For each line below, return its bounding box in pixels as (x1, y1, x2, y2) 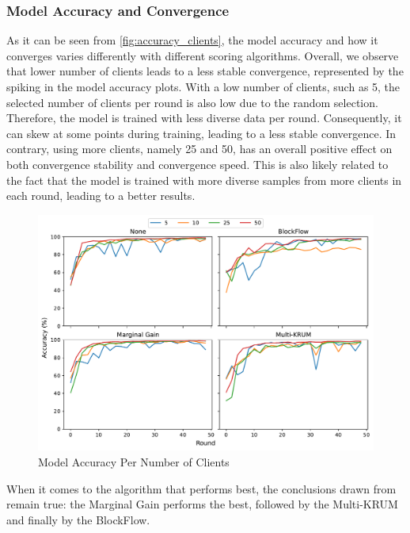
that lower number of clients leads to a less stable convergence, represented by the (6, 63, 404, 79)
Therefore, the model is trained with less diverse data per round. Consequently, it (6, 109, 402, 126)
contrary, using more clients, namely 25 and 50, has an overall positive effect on (6, 140, 393, 157)
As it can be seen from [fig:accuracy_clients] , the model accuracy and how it (6, 32, 378, 48)
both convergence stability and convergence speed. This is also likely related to (6, 155, 389, 172)
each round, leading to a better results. (6, 187, 196, 204)
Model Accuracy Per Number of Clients (38, 454, 230, 470)
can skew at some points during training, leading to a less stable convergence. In (6, 125, 397, 141)
